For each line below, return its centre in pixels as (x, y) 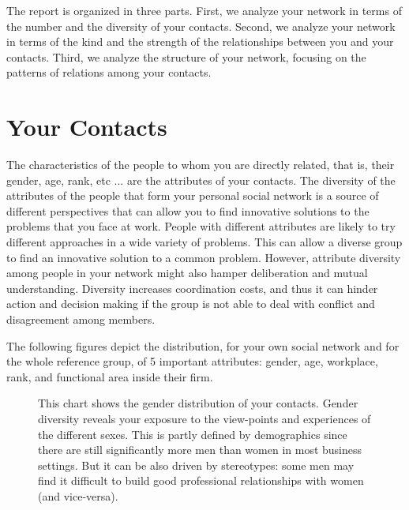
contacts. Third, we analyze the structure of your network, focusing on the (186, 56)
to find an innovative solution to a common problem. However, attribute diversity (204, 257)
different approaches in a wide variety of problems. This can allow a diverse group (204, 242)
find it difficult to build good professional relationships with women (201, 480)
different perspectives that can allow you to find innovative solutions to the (188, 210)
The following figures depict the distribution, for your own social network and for (203, 345)
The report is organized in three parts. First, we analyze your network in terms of (204, 10)
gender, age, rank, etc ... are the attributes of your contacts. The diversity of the (201, 180)
